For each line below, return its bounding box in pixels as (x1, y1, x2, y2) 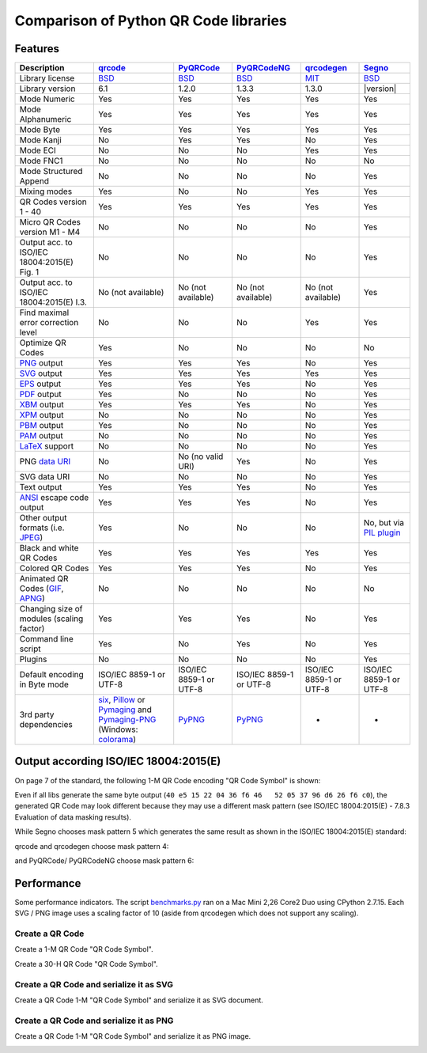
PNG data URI (19, 456, 71, 467)
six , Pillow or (97, 695, 145, 706)
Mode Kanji (19, 134, 62, 146)
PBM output (19, 420, 64, 431)
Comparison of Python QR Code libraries (14, 12, 288, 29)
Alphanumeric (19, 114, 72, 125)
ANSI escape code (19, 492, 89, 503)
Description (19, 62, 65, 74)
